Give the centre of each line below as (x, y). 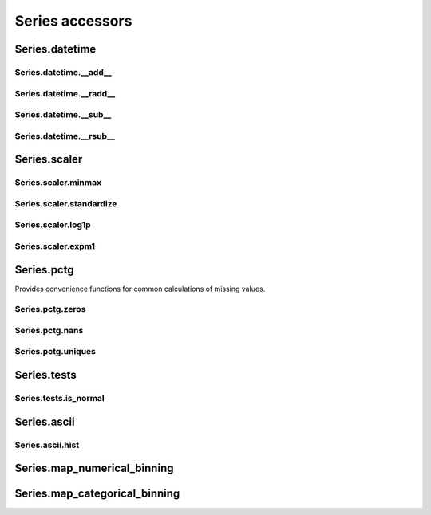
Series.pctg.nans (49, 330)
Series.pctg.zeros (50, 309)
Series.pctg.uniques (55, 352)
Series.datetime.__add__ (63, 72)
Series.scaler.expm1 (55, 246)
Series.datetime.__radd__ (65, 93)
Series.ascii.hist (47, 445)
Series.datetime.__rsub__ (65, 136)
